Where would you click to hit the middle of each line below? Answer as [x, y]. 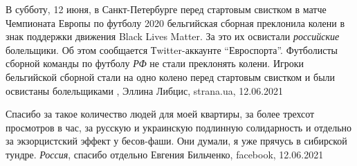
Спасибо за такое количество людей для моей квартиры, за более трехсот [160, 114]
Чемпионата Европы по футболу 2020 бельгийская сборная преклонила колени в [175, 22]
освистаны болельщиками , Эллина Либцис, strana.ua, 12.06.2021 [145, 90]
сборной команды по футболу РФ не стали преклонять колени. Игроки [155, 63]
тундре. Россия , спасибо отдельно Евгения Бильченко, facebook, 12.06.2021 [165, 154]
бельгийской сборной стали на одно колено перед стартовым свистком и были [171, 76]
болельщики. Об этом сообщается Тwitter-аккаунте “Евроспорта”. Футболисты [172, 49]
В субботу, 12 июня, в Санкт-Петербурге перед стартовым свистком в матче [166, 9]
